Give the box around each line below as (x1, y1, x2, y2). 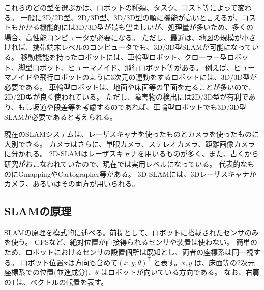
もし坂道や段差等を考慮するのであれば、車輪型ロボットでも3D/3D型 (18, 101, 246, 112)
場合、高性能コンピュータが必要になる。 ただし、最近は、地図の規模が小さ (4, 31, 256, 42)
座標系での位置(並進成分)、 (4, 267, 95, 277)
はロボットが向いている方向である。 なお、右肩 (101, 267, 260, 277)
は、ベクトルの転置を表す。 (16, 276, 108, 287)
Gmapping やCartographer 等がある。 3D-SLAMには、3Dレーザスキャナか (18, 168, 256, 179)
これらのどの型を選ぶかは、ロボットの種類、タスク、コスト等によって (4, 2, 238, 12)
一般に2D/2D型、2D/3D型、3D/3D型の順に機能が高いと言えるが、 (20, 12, 242, 22)
